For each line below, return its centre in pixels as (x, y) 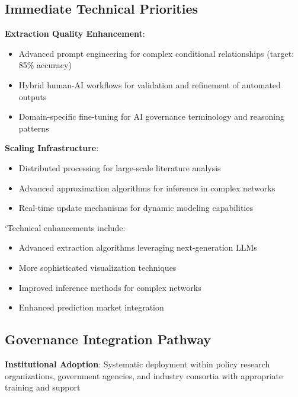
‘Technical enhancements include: (65, 227)
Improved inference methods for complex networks (110, 287)
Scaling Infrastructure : (52, 148)
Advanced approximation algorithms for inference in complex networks (147, 188)
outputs (33, 96)
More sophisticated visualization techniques (97, 267)
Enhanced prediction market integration (91, 307)
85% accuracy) (45, 65)
